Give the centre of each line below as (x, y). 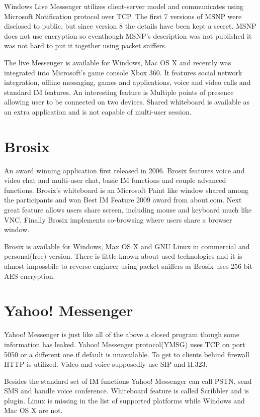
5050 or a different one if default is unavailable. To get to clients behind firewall (127, 354)
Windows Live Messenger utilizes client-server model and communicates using (124, 6)
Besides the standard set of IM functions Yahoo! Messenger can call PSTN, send (128, 381)
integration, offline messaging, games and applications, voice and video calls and (127, 82)
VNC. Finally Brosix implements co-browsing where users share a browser (118, 219)
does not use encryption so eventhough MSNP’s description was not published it (128, 35)
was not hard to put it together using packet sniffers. (85, 45)
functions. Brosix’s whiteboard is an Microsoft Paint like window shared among (126, 190)
